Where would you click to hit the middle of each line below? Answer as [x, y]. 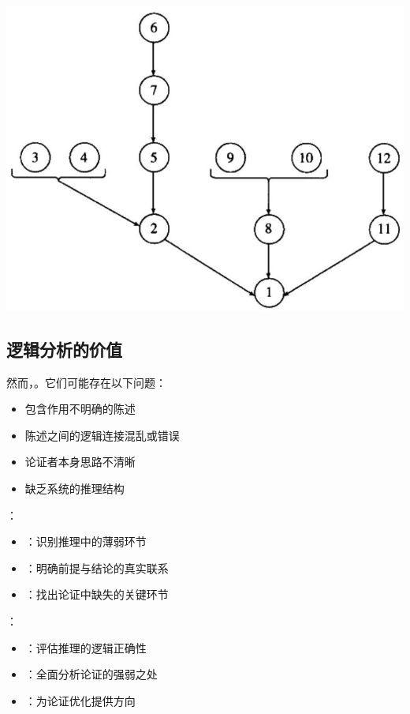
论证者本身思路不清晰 [80, 462]
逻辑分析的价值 [64, 349]
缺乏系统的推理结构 [75, 489]
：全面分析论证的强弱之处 [91, 674]
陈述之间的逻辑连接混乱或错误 [102, 435]
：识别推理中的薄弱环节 [86, 541]
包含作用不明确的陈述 [80, 409]
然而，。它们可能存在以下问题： [86, 382]
